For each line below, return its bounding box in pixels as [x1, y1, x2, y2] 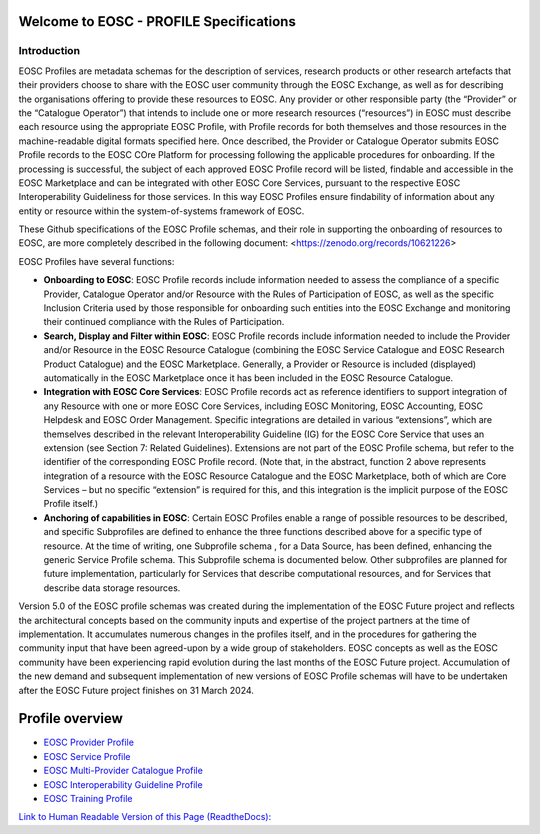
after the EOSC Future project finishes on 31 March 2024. [18, 684, 255, 696]
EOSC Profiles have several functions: [18, 255, 175, 267]
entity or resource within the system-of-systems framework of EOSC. [18, 205, 305, 217]
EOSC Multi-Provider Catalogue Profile [43, 765, 204, 777]
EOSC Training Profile [43, 793, 133, 805]
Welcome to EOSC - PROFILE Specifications [18, 13, 297, 30]
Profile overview [18, 710, 124, 727]
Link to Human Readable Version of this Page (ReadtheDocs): [18, 811, 272, 823]
